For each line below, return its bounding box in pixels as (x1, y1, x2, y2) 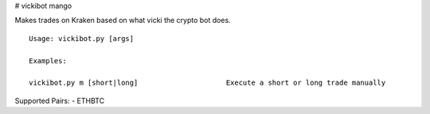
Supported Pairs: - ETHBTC (14, 96, 105, 105)
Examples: (29, 56, 67, 65)
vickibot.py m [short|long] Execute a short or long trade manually (29, 78, 386, 87)
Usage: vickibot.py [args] (29, 34, 135, 43)
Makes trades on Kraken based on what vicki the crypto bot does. (14, 16, 231, 25)
